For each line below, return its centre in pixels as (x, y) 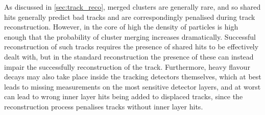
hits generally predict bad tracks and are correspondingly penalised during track (130, 17)
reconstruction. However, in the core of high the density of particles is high (121, 27)
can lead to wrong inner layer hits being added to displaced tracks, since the (124, 96)
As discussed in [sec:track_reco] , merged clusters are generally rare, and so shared (132, 7)
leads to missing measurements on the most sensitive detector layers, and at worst (132, 86)
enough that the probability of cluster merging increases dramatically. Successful (130, 36)
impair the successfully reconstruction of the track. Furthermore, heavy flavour (127, 66)
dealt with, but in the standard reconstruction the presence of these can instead (129, 56)
